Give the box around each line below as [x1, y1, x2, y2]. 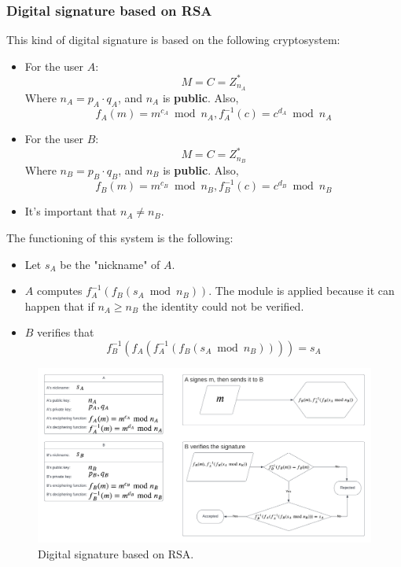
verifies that [37, 324, 94, 341]
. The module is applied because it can [208, 282, 395, 299]
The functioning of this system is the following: [6, 229, 234, 245]
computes [36, 282, 83, 299]
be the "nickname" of [60, 256, 160, 272]
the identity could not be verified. [142, 297, 304, 314]
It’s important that [24, 203, 117, 219]
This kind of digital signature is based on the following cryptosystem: [6, 31, 340, 48]
